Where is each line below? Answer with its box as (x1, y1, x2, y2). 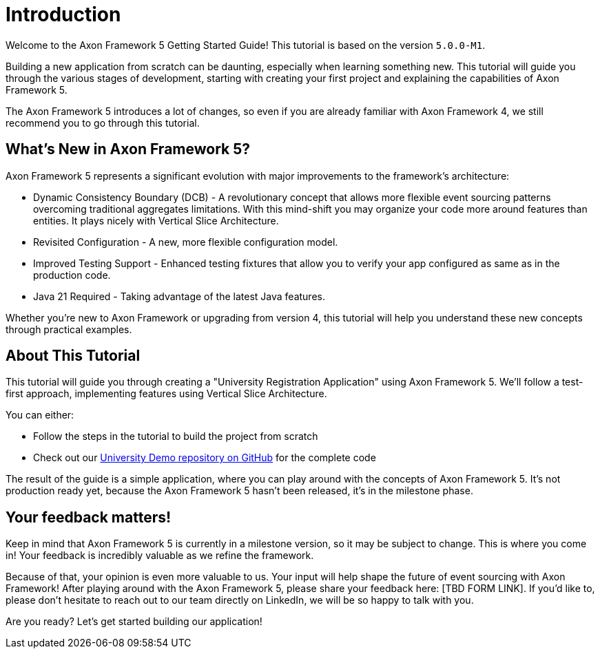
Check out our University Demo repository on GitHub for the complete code (33, 452, 376, 464)
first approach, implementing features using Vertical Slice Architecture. (6, 388, 327, 400)
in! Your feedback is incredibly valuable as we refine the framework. (6, 549, 314, 562)
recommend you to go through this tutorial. (6, 116, 200, 129)
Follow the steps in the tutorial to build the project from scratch (33, 430, 318, 443)
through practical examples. (6, 323, 132, 335)
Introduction (6, 3, 121, 26)
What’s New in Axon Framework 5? (6, 140, 251, 158)
